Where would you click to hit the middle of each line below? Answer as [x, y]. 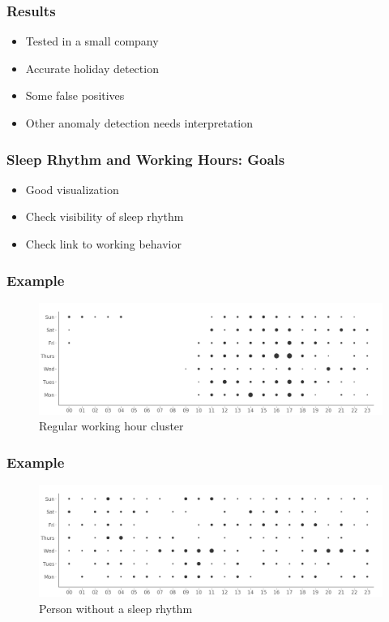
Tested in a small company [92, 41]
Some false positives [75, 95]
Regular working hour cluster [111, 426]
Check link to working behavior [104, 244]
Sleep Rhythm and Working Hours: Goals [146, 159]
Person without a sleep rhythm [116, 608]
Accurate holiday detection [92, 68]
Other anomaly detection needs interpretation [139, 123]
